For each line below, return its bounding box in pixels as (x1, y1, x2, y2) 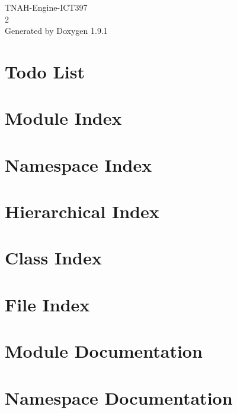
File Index (5, 292, 90, 316)
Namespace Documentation (5, 385, 233, 409)
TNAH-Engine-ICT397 (5, 1, 88, 13)
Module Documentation (5, 339, 203, 363)
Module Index (5, 106, 122, 130)
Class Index (5, 245, 102, 270)
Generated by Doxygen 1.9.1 (5, 24, 108, 37)
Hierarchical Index (5, 199, 159, 223)
